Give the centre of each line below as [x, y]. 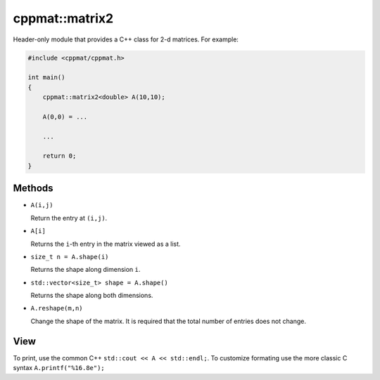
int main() [46, 78]
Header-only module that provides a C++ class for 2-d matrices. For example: [126, 39]
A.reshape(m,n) [57, 308]
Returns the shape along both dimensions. [92, 296]
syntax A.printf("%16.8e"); [59, 368]
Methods [33, 189]
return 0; [59, 156]
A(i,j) [42, 205]
